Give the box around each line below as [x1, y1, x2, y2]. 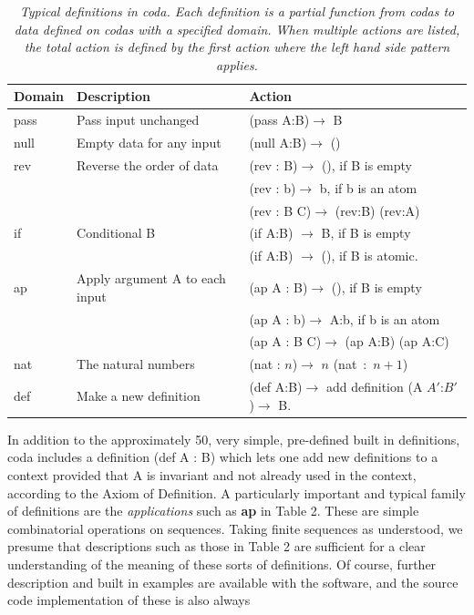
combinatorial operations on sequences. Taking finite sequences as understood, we [7, 518, 463, 538]
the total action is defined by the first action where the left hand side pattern [24, 37, 450, 56]
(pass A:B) [249, 110, 310, 129]
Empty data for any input [77, 133, 222, 152]
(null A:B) [249, 133, 307, 152]
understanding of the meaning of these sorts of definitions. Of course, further [7, 554, 437, 573]
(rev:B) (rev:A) [335, 200, 420, 220]
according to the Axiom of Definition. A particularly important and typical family [7, 483, 466, 502]
